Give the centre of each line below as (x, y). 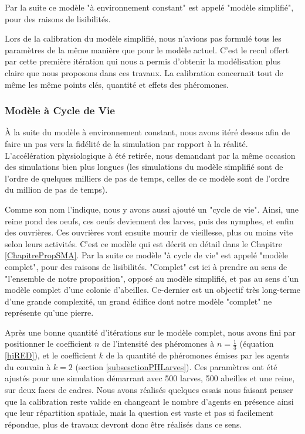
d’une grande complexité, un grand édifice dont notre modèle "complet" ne (138, 301)
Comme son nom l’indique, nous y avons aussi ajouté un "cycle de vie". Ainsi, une (152, 209)
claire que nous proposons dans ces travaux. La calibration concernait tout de (144, 72)
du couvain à (28, 366)
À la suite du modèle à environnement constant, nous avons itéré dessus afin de (148, 132)
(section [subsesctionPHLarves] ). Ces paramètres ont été (176, 366)
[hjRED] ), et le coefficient (51, 355)
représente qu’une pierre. (49, 312)
